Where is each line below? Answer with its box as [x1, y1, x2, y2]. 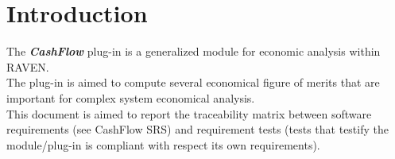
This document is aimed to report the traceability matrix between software [6, 105, 372, 122]
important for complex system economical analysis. [6, 89, 255, 106]
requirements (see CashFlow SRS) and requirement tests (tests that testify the [6, 121, 389, 138]
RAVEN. [6, 58, 49, 75]
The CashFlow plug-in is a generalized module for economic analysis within [6, 43, 381, 60]
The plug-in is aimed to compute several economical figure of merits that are [6, 74, 380, 91]
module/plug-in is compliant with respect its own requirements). [6, 136, 320, 153]
